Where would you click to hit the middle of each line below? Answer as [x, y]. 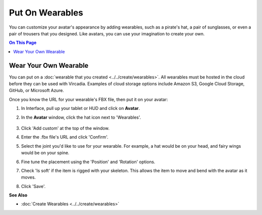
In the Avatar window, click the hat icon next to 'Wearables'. [81, 117]
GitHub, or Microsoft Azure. [36, 91]
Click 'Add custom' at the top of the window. [65, 128]
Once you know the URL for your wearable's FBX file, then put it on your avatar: [89, 99]
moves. [28, 177]
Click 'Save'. [33, 186]
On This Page [23, 43]
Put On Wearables [46, 13]
